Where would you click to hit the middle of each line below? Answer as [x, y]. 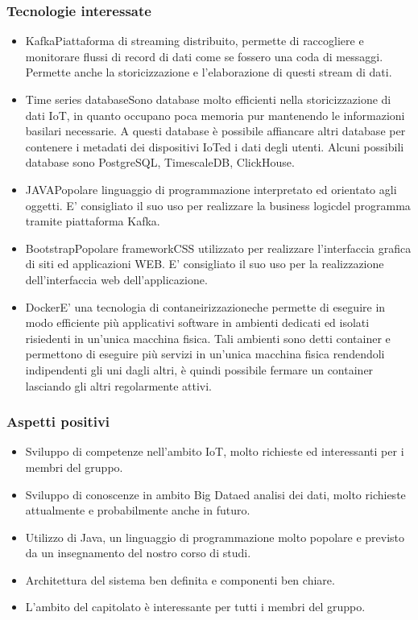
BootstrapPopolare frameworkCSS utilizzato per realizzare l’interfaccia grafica [218, 248]
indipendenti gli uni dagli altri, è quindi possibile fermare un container [199, 369]
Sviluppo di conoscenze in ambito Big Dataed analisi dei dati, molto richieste [215, 494]
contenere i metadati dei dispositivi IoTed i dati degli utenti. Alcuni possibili [215, 146]
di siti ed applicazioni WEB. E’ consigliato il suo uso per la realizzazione [205, 264]
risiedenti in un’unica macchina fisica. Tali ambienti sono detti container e [208, 338]
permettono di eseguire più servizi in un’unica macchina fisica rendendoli [205, 354]
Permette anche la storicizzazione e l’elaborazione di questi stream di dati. [209, 72]
